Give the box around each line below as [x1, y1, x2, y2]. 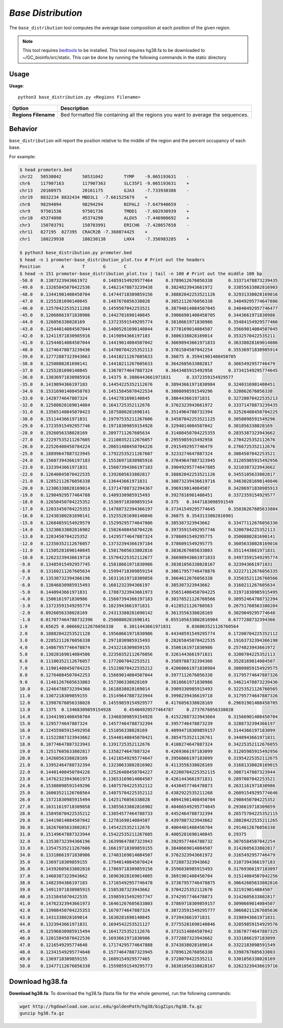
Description [60, 105, 89, 112]
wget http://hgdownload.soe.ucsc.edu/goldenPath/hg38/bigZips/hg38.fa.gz [19, 1004, 202, 1009]
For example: [9, 153, 36, 159]
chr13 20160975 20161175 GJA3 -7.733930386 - [19, 187, 189, 193]
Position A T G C [19, 264, 127, 270]
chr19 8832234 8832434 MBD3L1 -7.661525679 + [19, 194, 148, 200]
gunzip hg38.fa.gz [19, 1011, 64, 1016]
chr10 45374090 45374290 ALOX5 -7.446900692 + [19, 215, 189, 221]
